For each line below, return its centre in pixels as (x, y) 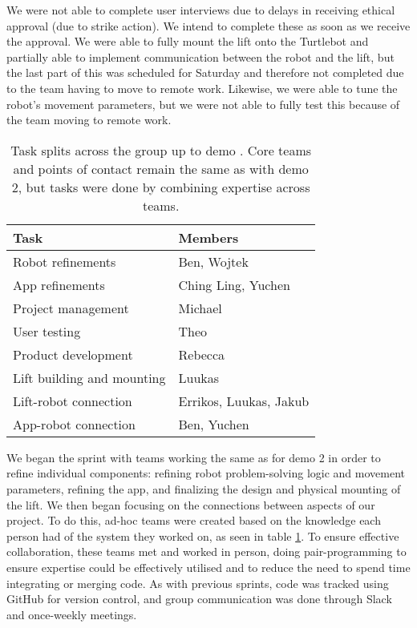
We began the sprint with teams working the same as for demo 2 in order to (194, 457)
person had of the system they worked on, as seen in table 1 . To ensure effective (203, 535)
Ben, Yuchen (214, 424)
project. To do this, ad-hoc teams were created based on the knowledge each (194, 520)
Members (208, 237)
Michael (200, 308)
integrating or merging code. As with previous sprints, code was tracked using (198, 583)
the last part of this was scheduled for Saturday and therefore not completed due (205, 72)
